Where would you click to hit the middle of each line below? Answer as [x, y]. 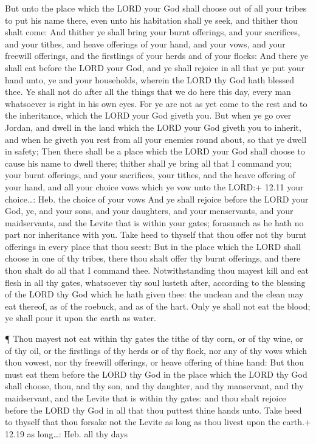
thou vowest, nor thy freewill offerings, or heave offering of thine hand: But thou [155, 362]
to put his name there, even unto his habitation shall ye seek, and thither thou [151, 20]
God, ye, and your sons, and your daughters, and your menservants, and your [149, 211]
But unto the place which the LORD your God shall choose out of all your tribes [156, 8]
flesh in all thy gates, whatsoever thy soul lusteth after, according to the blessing [155, 282]
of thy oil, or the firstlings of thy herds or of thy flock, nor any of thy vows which [156, 350]
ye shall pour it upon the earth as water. [81, 318]
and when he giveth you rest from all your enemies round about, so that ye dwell [156, 139]
